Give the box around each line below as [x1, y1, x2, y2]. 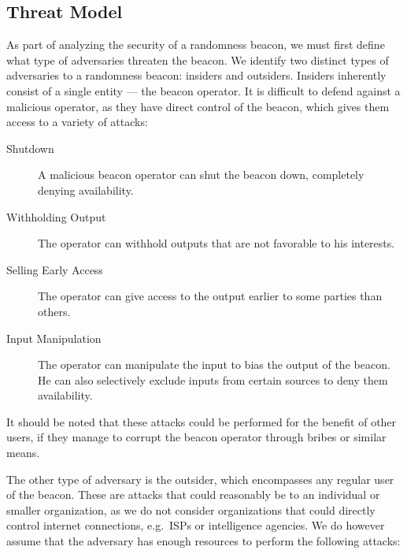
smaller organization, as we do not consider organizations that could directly [6, 501, 376, 518]
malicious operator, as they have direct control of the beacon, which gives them [6, 98, 390, 114]
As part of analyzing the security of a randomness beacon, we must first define [6, 36, 385, 53]
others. [38, 303, 71, 319]
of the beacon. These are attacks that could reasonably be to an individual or [6, 486, 380, 503]
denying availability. [38, 181, 134, 198]
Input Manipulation [6, 329, 102, 346]
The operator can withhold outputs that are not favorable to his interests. [38, 235, 395, 251]
